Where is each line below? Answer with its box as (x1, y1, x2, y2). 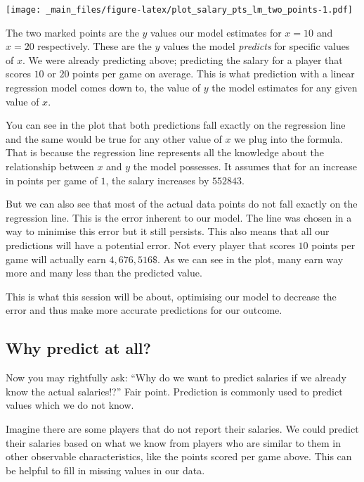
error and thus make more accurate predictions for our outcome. (6, 303, 282, 317)
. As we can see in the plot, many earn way (157, 251, 344, 266)
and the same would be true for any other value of (6, 131, 222, 146)
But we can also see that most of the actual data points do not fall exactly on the (6, 196, 358, 211)
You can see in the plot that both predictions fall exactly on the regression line (6, 118, 346, 132)
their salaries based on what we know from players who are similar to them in (6, 435, 341, 450)
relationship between (6, 159, 94, 173)
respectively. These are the (37, 39, 152, 53)
